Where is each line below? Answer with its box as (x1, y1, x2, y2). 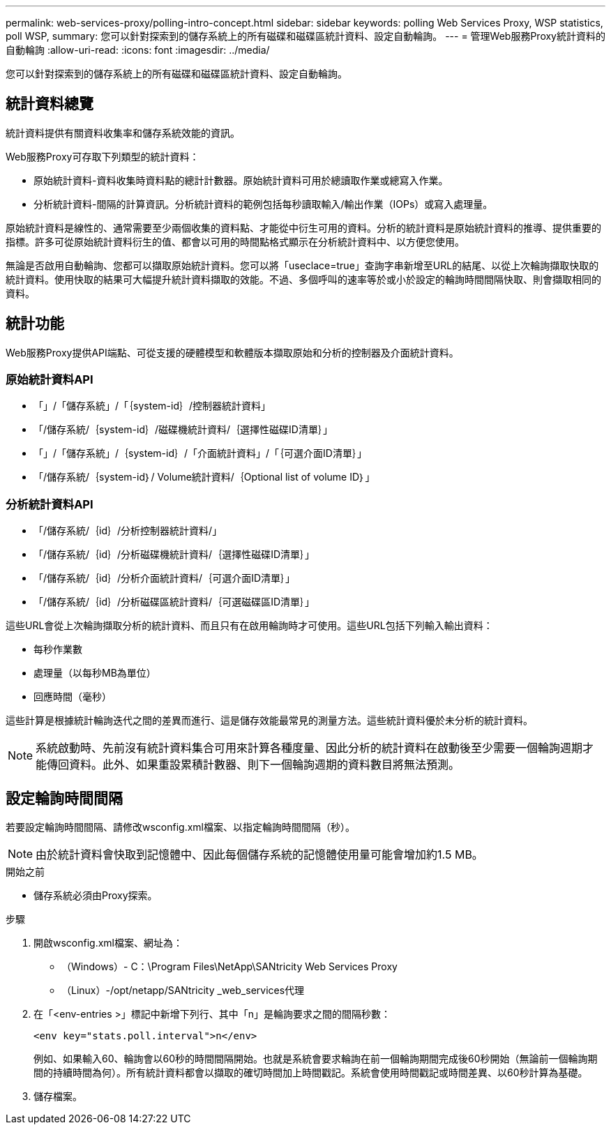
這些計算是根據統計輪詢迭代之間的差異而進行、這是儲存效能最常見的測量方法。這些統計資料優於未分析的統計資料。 (6, 714, 533, 727)
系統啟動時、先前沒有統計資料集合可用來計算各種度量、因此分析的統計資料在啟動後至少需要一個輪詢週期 (36, 741, 583, 755)
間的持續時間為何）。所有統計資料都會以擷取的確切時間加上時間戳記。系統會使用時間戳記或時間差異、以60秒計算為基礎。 (33, 1067, 588, 1079)
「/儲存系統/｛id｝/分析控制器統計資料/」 (33, 525, 222, 537)
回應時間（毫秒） (33, 691, 112, 703)
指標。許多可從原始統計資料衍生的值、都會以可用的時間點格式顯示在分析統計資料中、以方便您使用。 (6, 235, 465, 248)
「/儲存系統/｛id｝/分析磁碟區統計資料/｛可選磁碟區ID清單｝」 (33, 596, 315, 608)
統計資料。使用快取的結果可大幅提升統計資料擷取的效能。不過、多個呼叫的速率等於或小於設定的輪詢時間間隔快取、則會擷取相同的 (6, 273, 601, 285)
